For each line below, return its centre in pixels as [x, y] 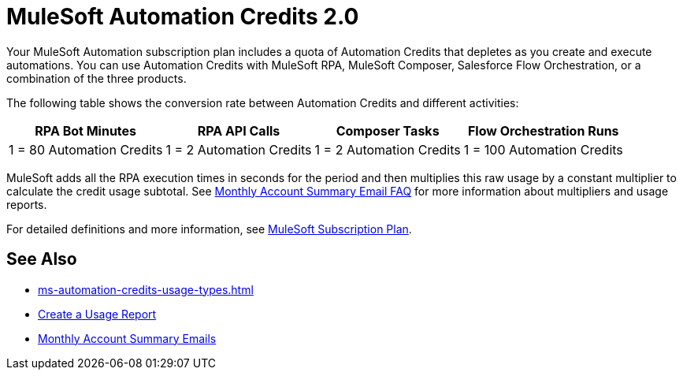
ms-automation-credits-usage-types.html [146, 289]
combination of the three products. [97, 78]
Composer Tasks [388, 130]
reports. [27, 204]
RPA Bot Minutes [86, 130]
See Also [42, 259]
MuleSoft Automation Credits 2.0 [183, 17]
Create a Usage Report [97, 314]
